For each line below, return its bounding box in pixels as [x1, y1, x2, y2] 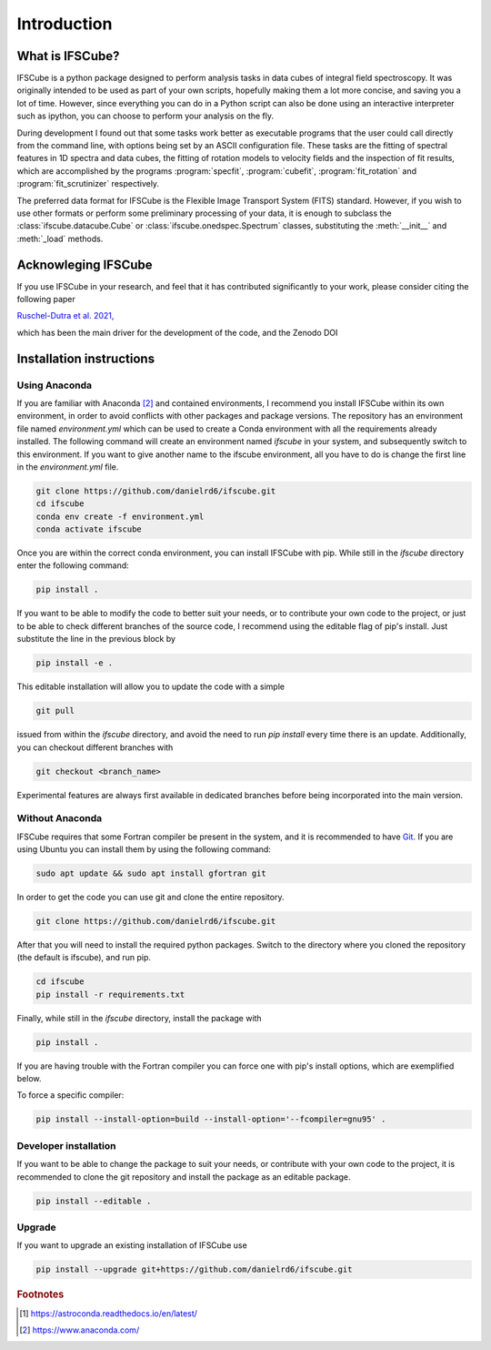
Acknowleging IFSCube [16, 257, 154, 272]
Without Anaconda [16, 812, 103, 825]
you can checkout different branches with [16, 742, 174, 753]
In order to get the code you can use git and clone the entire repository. [16, 892, 285, 903]
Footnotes [16, 1288, 65, 1301]
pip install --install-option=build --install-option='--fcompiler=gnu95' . [35, 1114, 386, 1124]
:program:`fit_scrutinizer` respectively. [16, 178, 159, 189]
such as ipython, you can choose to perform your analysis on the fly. [16, 110, 275, 122]
